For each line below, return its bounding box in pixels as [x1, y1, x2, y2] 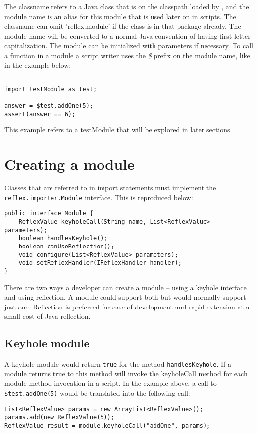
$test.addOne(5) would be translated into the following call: [4, 388, 190, 398]
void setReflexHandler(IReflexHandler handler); [18, 259, 182, 267]
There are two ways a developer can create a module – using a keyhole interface [4, 282, 247, 292]
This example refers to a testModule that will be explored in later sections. [4, 124, 232, 135]
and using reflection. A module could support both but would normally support [4, 292, 246, 302]
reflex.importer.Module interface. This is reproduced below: [4, 192, 193, 202]
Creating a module [4, 154, 135, 174]
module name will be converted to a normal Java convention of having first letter [4, 30, 251, 41]
